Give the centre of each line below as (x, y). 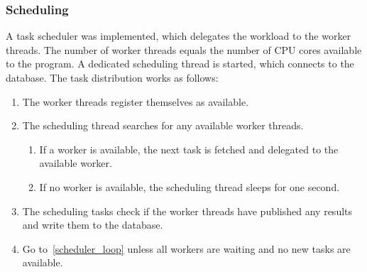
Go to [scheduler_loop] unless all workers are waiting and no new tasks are (186, 248)
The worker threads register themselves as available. (136, 101)
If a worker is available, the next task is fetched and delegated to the (189, 149)
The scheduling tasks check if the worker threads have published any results (187, 211)
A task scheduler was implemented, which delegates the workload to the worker (179, 36)
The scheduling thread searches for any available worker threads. (163, 125)
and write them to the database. (93, 225)
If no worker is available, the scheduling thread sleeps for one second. (190, 186)
